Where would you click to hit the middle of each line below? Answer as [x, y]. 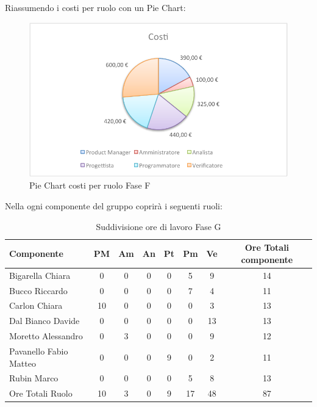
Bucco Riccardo [38, 290]
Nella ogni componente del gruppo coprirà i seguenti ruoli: [114, 206]
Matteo [23, 363]
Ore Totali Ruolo [41, 393]
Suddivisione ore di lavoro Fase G [158, 226]
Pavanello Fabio [39, 351]
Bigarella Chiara [40, 275]
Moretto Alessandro [46, 336]
